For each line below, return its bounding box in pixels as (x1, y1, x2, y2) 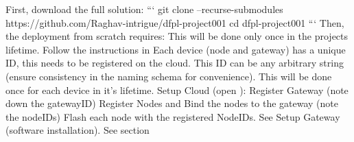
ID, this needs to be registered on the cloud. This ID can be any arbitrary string (5, 56, 344, 70)
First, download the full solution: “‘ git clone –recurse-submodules (5, 2, 283, 16)
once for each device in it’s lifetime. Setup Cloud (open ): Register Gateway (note (5, 82, 349, 97)
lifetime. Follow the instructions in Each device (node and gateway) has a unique (5, 42, 346, 56)
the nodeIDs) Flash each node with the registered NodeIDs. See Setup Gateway (5, 109, 340, 123)
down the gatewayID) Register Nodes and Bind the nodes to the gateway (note (5, 96, 338, 110)
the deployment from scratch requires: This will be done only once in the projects (5, 29, 349, 43)
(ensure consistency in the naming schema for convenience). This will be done (5, 69, 332, 83)
